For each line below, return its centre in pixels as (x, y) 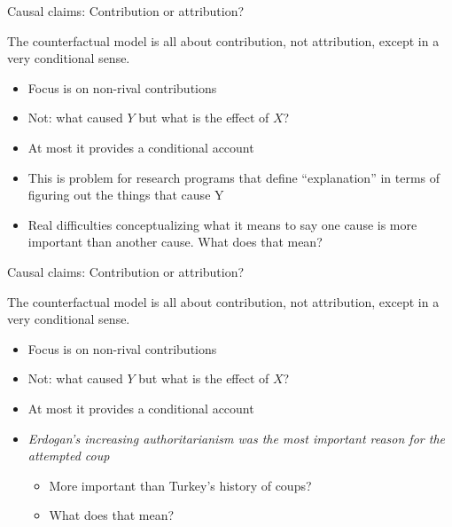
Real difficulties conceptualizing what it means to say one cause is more (222, 224)
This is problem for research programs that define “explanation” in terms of (234, 177)
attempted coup (69, 456)
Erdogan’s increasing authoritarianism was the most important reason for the (236, 438)
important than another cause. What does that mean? (175, 242)
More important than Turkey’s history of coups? (180, 485)
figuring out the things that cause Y (126, 195)
